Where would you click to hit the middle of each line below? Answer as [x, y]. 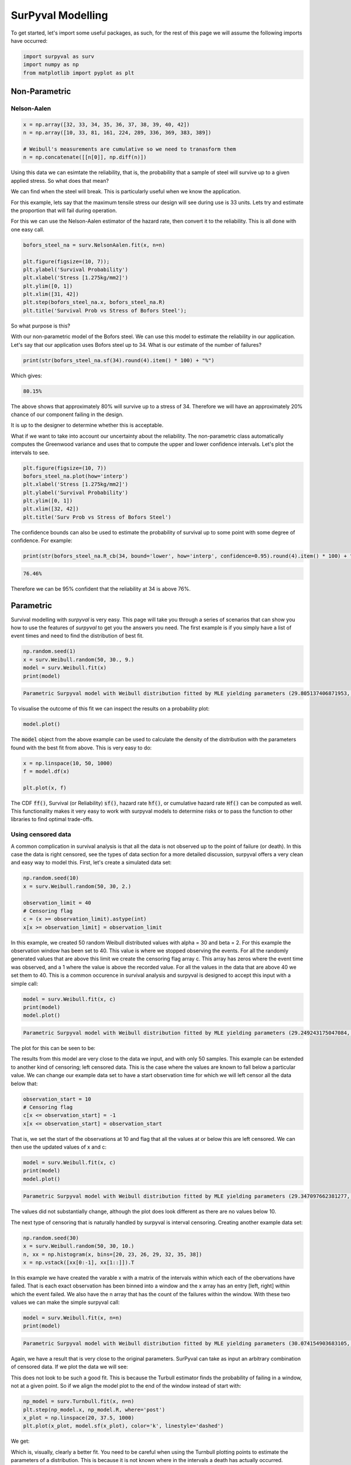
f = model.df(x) [47, 771]
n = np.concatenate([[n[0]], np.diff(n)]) [85, 157]
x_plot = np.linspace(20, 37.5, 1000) [79, 1418]
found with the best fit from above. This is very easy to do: [81, 748]
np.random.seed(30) [51, 1238]
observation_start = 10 [57, 1099]
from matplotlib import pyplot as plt [79, 73]
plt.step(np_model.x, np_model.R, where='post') [94, 1410]
